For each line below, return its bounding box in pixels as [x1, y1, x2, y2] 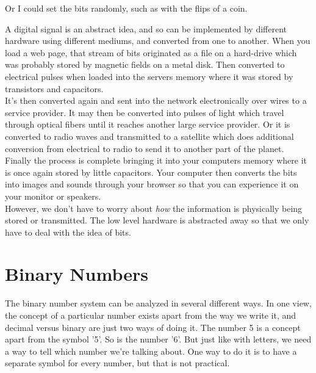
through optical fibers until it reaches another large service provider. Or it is [5, 118, 290, 131]
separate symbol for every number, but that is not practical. [5, 357, 230, 369]
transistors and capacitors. [5, 82, 104, 95]
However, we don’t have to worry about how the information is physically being [5, 201, 303, 214]
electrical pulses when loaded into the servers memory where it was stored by [5, 70, 293, 82]
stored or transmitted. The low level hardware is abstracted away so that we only [5, 214, 309, 226]
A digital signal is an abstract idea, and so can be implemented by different [5, 22, 287, 35]
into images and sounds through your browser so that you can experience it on [5, 178, 299, 190]
